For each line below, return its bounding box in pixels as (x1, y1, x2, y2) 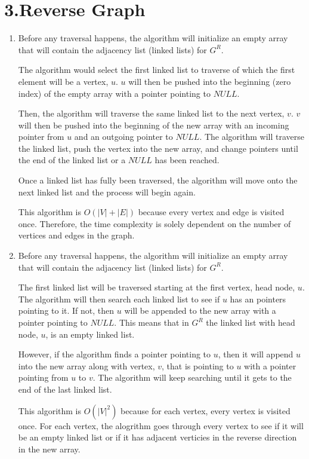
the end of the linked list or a (18, 154, 126, 166)
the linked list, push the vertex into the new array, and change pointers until (18, 142, 298, 154)
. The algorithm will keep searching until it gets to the (92, 371, 292, 384)
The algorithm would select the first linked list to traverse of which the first (18, 63, 295, 76)
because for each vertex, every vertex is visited (120, 404, 291, 417)
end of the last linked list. (18, 382, 112, 395)
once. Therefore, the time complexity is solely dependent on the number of (18, 217, 291, 229)
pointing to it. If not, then (18, 304, 115, 317)
